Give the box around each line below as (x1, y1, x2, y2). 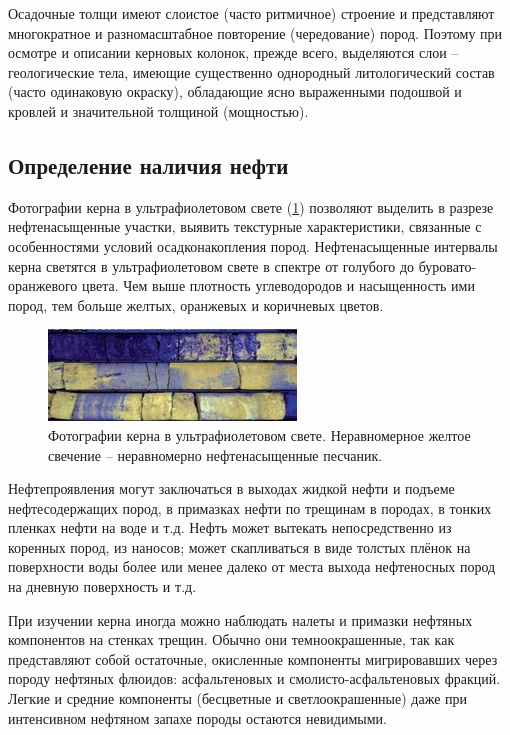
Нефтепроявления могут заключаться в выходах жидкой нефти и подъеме (8, 478, 455, 499)
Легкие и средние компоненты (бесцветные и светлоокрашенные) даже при (8, 688, 468, 709)
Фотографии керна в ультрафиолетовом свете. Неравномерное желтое (48, 424, 471, 445)
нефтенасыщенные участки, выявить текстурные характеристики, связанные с (8, 216, 482, 237)
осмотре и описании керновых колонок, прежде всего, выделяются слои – (8, 42, 459, 63)
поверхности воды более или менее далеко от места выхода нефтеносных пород (8, 556, 496, 577)
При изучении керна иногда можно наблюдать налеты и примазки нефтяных (8, 609, 473, 630)
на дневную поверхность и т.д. (8, 576, 197, 597)
